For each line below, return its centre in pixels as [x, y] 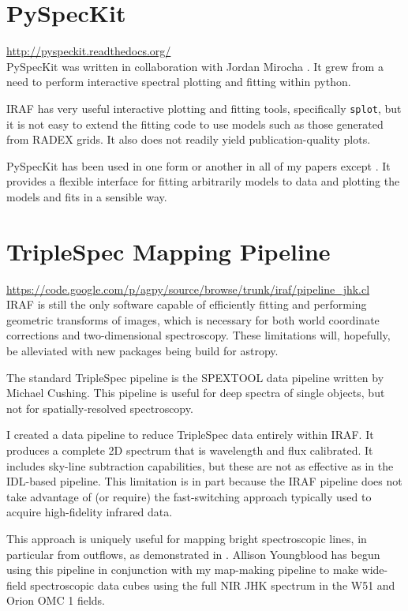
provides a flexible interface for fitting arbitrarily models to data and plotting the [203, 181]
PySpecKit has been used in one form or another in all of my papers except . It [198, 165]
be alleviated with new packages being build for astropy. [142, 351]
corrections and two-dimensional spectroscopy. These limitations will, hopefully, [198, 335]
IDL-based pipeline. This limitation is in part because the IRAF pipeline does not [204, 481]
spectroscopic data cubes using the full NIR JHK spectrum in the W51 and [213, 585]
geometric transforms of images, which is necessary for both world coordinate [193, 319]
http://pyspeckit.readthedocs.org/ [89, 51]
